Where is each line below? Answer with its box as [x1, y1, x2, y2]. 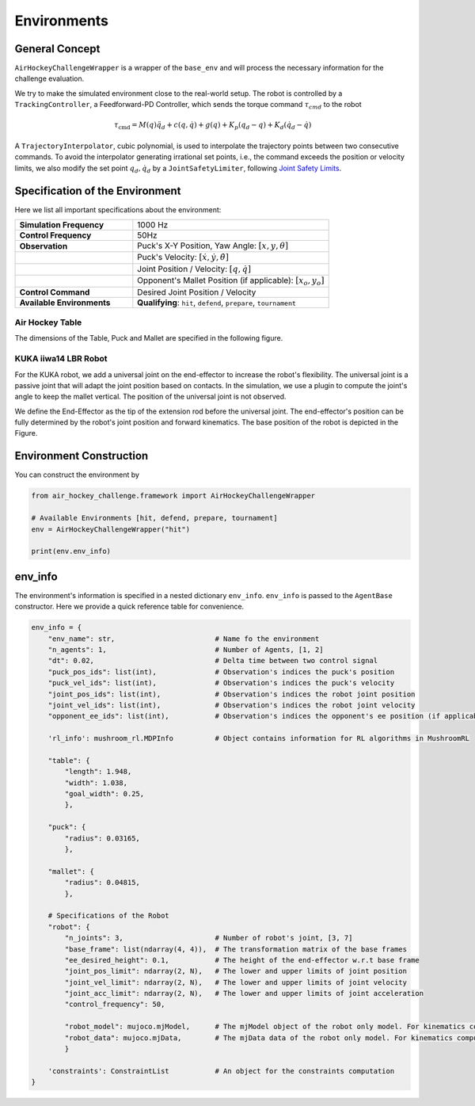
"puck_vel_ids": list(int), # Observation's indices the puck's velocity [47, 678, 395, 688]
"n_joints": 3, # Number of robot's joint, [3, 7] [64, 933, 353, 943]
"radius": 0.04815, [64, 878, 140, 887]
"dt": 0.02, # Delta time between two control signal [47, 656, 378, 666]
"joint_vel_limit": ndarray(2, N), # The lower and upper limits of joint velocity [64, 978, 408, 986]
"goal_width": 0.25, [64, 789, 145, 799]
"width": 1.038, [64, 778, 128, 788]
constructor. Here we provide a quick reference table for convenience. [14, 602, 245, 612]
